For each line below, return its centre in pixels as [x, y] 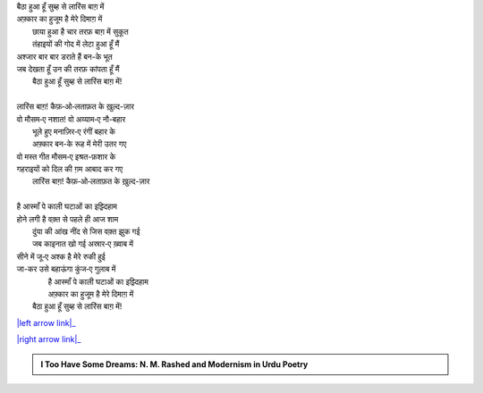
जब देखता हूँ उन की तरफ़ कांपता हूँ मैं [68, 69]
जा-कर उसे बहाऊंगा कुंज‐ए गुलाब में [66, 269]
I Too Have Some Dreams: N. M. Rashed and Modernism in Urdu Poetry [174, 364]
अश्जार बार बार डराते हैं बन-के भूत [65, 56]
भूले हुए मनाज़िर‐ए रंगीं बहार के [74, 131]
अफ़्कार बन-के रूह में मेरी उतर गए [80, 144]
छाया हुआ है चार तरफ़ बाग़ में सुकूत [80, 31]
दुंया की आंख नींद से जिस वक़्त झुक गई [86, 231]
